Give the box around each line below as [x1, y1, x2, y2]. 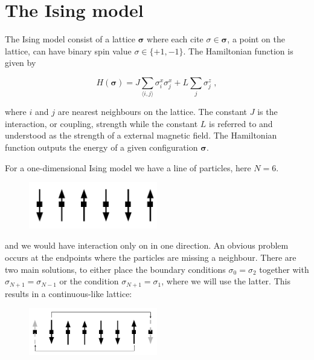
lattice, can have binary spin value [5, 44, 132, 57]
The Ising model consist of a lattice [5, 33, 136, 45]
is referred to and [209, 117, 273, 129]
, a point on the [227, 33, 286, 45]
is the [257, 105, 278, 118]
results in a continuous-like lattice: [5, 287, 132, 299]
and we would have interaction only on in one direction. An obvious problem [5, 239, 289, 252]
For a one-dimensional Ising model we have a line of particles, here [5, 161, 251, 174]
